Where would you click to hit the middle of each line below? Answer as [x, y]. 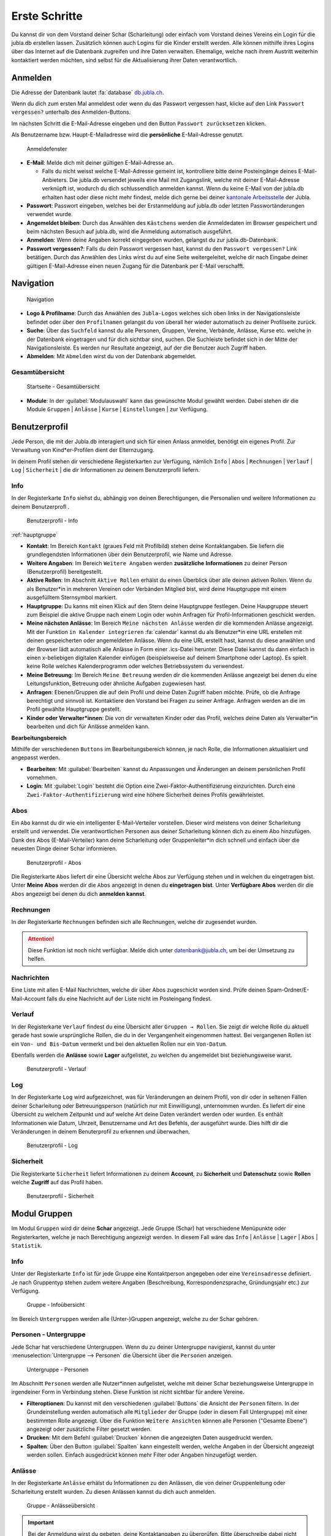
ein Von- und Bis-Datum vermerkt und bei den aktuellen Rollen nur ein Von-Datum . [119, 1044]
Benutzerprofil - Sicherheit [60, 1196]
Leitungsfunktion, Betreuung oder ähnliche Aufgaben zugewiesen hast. [116, 684]
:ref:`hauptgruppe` [35, 535]
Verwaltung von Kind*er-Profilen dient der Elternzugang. [83, 450]
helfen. [37, 959]
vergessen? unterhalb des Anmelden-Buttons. [71, 112]
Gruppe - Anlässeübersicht [61, 1506]
